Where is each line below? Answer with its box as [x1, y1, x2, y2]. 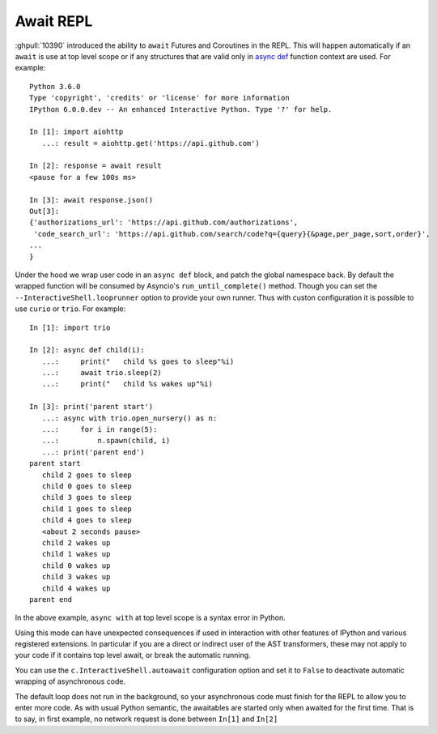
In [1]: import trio [29, 322, 111, 332]
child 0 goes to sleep [41, 482, 133, 490]
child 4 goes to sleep [41, 515, 133, 525]
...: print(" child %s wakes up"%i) [41, 379, 214, 389]
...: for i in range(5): [41, 425, 158, 434]
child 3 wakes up [41, 572, 111, 582]
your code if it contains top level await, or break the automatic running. [15, 651, 251, 660]
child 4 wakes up [41, 583, 111, 593]
